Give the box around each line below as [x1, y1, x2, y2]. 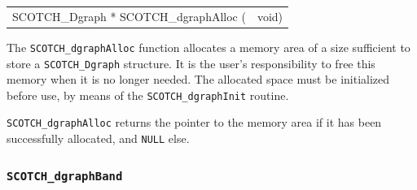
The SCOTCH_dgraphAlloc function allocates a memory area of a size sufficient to [7, 38, 410, 55]
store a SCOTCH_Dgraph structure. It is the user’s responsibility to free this [7, 54, 375, 71]
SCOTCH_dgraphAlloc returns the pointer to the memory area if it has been [7, 114, 382, 131]
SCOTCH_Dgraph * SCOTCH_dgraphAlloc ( [12, 7, 246, 24]
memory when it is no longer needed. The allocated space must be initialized [7, 71, 390, 88]
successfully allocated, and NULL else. [7, 130, 190, 147]
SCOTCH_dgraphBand [7, 169, 123, 183]
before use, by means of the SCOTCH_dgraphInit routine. [7, 86, 289, 103]
